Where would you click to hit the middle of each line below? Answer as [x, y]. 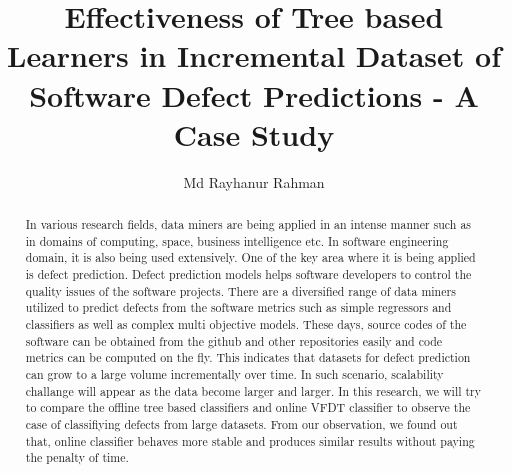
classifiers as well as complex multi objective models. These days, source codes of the [246, 324]
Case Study [254, 133]
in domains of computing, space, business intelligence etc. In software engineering [237, 240]
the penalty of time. [77, 457]
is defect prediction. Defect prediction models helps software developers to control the [248, 274]
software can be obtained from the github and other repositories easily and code [234, 340]
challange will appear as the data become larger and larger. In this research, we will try [253, 390]
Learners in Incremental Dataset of [254, 55]
